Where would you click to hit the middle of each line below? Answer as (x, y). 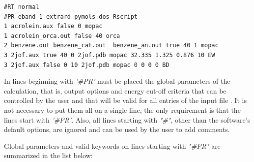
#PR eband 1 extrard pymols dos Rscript (71, 16)
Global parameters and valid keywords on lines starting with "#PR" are (112, 146)
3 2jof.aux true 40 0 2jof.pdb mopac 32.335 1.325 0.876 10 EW (110, 55)
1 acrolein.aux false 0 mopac (53, 26)
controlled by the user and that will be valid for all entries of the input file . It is (125, 100)
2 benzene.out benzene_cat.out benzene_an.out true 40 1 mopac (111, 46)
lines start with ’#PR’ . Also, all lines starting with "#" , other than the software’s (127, 119)
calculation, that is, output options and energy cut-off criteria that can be (115, 90)
